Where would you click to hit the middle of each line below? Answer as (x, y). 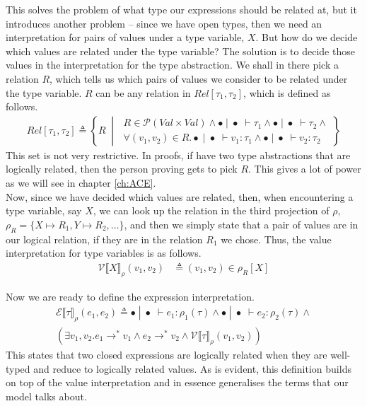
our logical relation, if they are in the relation (104, 239)
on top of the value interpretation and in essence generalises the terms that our (177, 382)
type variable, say (44, 210)
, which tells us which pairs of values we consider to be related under (199, 78)
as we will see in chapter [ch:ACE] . (81, 182)
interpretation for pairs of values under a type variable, (125, 37)
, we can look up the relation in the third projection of (211, 210)
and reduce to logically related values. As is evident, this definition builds (192, 368)
